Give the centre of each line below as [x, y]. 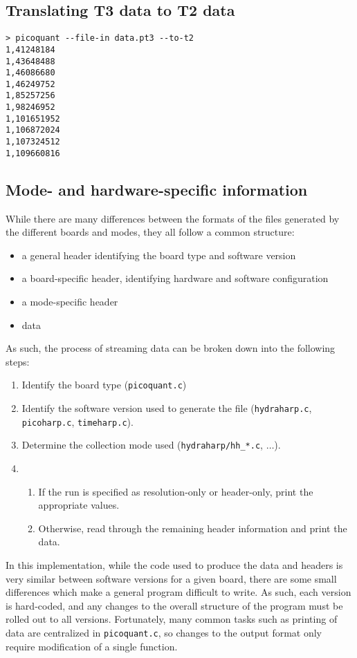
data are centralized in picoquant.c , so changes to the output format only [164, 632]
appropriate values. [79, 505]
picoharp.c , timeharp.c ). [77, 421]
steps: [18, 361]
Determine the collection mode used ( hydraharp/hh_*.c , [142, 445]
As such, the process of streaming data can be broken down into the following [171, 348]
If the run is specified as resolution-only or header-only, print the [176, 491]
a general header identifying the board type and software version [159, 255]
